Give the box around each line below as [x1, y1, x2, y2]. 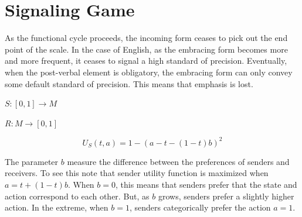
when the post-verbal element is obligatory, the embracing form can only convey [5, 66, 293, 78]
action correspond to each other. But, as [5, 190, 150, 202]
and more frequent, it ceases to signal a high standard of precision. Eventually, [5, 54, 287, 67]
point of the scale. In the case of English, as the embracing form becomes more [5, 43, 288, 55]
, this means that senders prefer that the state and [116, 178, 297, 190]
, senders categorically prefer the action [129, 201, 271, 213]
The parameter [5, 155, 59, 167]
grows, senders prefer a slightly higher [158, 190, 294, 202]
